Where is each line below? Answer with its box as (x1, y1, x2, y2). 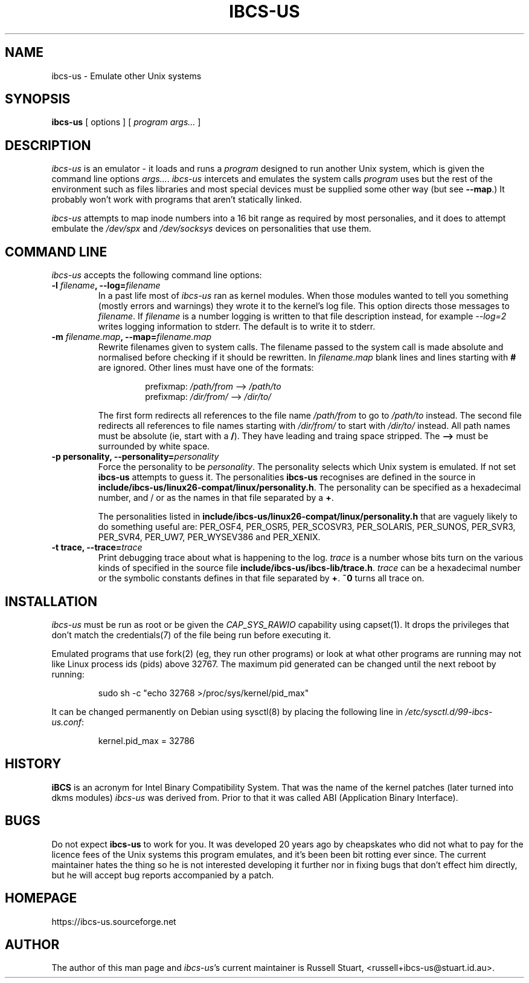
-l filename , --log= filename (51, 280, 161, 291)
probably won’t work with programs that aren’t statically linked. (51, 194, 302, 205)
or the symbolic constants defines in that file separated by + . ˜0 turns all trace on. (98, 573, 425, 584)
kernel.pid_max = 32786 (98, 735, 195, 746)
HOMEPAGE (5, 890, 77, 906)
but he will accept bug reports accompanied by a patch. (51, 869, 274, 880)
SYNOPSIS (5, 91, 71, 107)
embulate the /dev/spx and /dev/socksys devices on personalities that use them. (51, 223, 371, 234)
